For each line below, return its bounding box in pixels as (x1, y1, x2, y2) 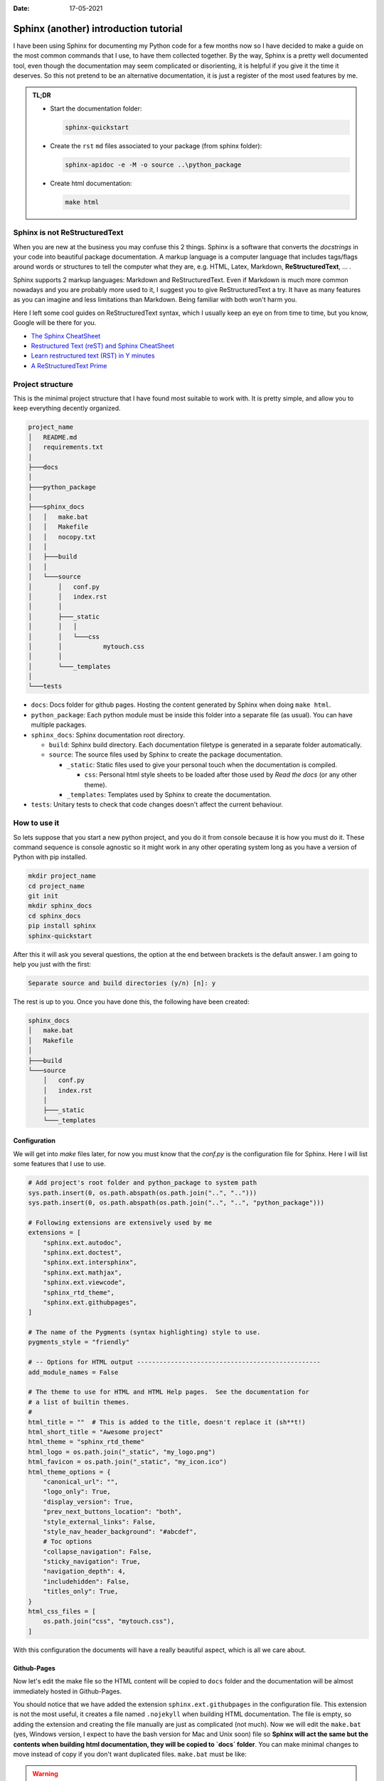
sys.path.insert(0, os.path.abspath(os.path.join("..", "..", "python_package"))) (28, 1199, 325, 1207)
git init (28, 892, 59, 900)
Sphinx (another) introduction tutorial (13, 22, 183, 35)
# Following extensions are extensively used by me (28, 1218, 213, 1227)
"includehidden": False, (43, 1577, 130, 1585)
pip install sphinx (28, 922, 96, 930)
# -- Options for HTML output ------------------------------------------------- (28, 1358, 321, 1366)
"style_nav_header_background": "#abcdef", (43, 1527, 197, 1535)
